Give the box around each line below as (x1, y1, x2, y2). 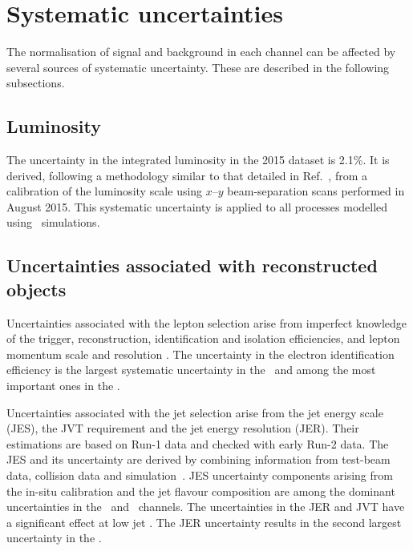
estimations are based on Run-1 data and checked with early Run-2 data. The (6, 435, 389, 452)
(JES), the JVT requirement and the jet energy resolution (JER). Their (6, 420, 359, 436)
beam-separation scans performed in (227, 183, 405, 199)
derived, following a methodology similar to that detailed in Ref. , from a (6, 167, 367, 183)
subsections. (6, 74, 65, 91)
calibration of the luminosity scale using (6, 183, 203, 199)
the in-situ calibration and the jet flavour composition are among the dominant (6, 482, 395, 499)
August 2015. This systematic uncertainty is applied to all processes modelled (6, 198, 388, 215)
